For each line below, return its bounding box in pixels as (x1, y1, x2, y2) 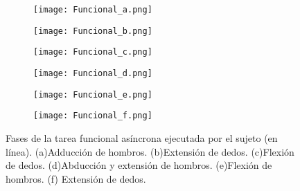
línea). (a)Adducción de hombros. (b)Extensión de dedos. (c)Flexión (6, 144, 294, 158)
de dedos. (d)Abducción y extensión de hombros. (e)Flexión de (6, 158, 272, 172)
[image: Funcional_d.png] (33, 68, 152, 78)
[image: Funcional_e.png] (33, 89, 152, 100)
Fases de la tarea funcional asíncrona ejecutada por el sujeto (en (6, 130, 278, 145)
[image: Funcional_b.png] (33, 26, 152, 36)
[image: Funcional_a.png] (33, 5, 152, 15)
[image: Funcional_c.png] (33, 47, 152, 57)
